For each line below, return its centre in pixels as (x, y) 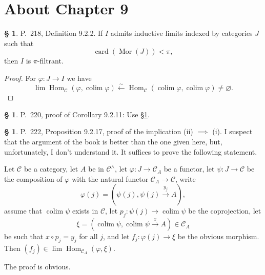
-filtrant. (50, 61)
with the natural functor (110, 178)
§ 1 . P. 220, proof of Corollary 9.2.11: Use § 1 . (77, 114)
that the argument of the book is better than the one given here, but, (113, 142)
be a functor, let (189, 169)
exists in (85, 211)
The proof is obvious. (37, 267)
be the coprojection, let (225, 211)
